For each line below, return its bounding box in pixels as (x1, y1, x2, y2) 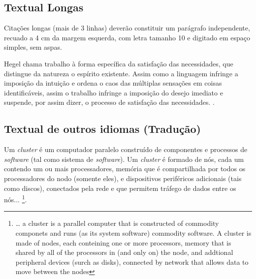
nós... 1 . (4, 193, 27, 204)
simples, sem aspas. (4, 42, 62, 52)
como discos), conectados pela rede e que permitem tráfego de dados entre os (4, 183, 236, 193)
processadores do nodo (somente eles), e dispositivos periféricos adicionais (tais (4, 173, 242, 183)
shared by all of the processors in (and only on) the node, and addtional (15, 247, 233, 257)
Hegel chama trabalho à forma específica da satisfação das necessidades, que (4, 58, 233, 68)
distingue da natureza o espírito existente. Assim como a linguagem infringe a (4, 68, 238, 78)
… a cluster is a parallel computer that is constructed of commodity (15, 218, 219, 228)
